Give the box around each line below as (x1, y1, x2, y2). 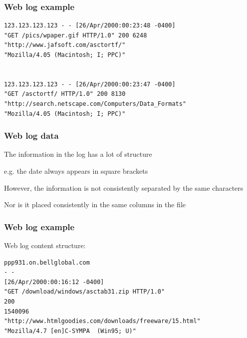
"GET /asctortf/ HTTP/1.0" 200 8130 (4, 90, 126, 98)
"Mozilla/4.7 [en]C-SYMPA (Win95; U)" (4, 327, 136, 335)
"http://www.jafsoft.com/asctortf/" (4, 41, 126, 49)
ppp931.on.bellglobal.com (4, 259, 90, 266)
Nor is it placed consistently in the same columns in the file (4, 199, 186, 210)
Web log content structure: (4, 240, 86, 250)
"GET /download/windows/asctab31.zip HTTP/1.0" (4, 288, 165, 296)
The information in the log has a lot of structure (4, 149, 152, 159)
